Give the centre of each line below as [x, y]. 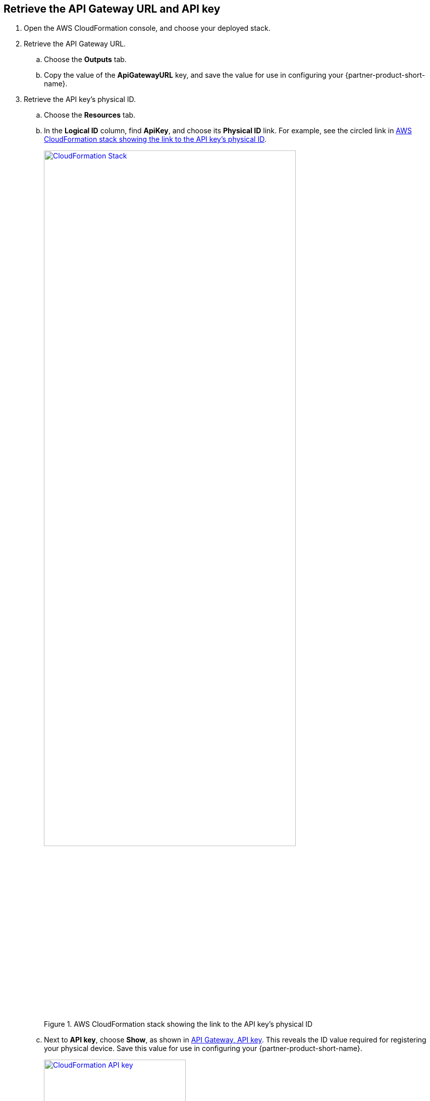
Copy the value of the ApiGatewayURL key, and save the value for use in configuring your [194, 75]
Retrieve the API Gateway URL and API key [112, 9]
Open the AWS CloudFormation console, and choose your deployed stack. [147, 28]
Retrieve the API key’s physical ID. [80, 99]
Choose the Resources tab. [90, 115]
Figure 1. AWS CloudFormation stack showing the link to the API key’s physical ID [178, 1024]
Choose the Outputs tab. [85, 60]
